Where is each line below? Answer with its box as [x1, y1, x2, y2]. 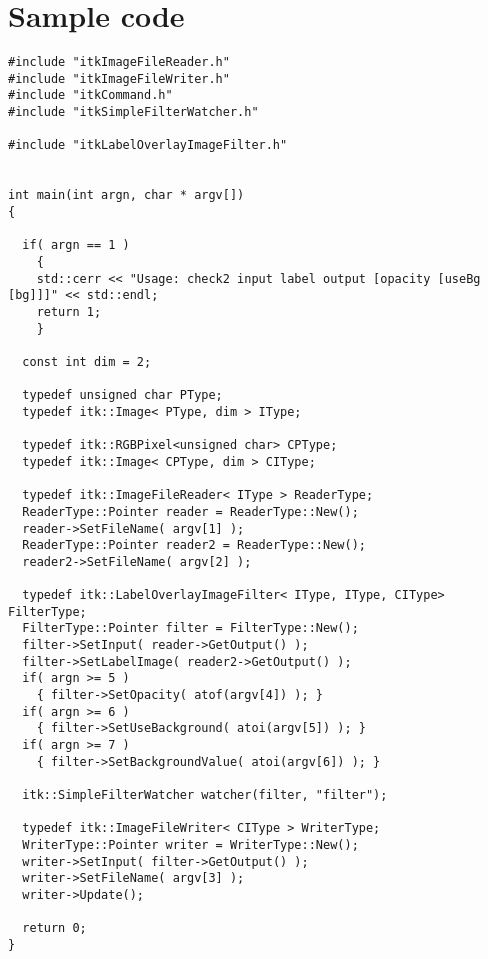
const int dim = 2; [22, 354, 152, 369]
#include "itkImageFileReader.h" [8, 55, 230, 70]
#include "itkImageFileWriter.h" [8, 71, 230, 86]
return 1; [36, 304, 102, 319]
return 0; [22, 921, 87, 936]
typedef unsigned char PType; [22, 388, 223, 403]
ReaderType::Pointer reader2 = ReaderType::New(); [22, 538, 366, 553]
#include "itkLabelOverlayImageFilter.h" [8, 138, 288, 153]
